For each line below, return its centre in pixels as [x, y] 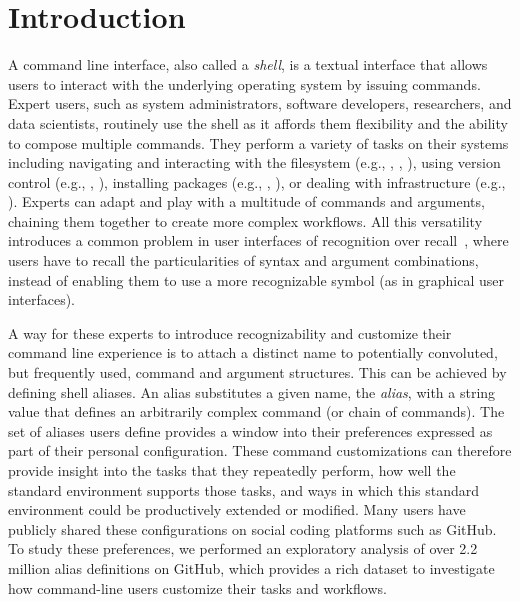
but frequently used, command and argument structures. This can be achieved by [257, 372]
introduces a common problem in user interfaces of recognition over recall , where [258, 240]
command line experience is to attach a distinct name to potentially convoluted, [253, 352]
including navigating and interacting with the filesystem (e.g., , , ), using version [254, 162]
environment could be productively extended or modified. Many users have [237, 509]
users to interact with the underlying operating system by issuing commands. [244, 83]
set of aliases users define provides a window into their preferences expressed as [250, 430]
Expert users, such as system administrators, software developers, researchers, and [260, 103]
